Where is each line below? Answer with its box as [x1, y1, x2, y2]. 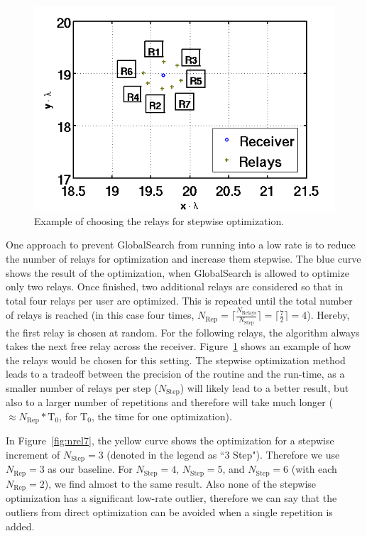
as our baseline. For [48, 461, 133, 476]
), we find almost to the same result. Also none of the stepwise [44, 476, 317, 491]
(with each [291, 461, 337, 476]
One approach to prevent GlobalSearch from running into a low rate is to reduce [6, 237, 356, 252]
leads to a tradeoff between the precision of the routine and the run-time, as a [6, 366, 345, 381]
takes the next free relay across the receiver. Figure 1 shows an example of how [6, 339, 351, 354]
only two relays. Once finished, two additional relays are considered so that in [6, 279, 344, 294]
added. [6, 518, 35, 533]
